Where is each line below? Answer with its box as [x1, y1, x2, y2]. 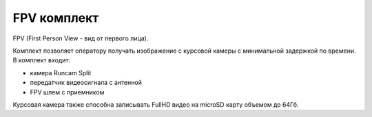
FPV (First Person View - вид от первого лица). [12, 34, 149, 42]
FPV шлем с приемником [30, 88, 105, 96]
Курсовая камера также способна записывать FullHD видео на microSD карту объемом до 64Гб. [12, 100, 299, 109]
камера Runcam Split [30, 68, 92, 77]
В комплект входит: [12, 56, 71, 64]
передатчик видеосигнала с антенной [30, 79, 143, 87]
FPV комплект [12, 10, 99, 25]
